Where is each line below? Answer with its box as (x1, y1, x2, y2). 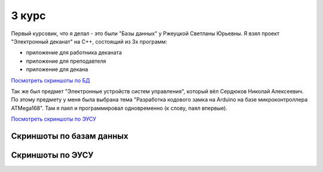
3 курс (11, 9, 46, 22)
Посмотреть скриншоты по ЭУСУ (11, 115, 97, 122)
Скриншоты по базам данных (11, 131, 129, 141)
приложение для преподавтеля (26, 57, 106, 64)
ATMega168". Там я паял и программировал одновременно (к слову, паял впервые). (11, 105, 227, 112)
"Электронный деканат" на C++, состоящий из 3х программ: (11, 38, 167, 45)
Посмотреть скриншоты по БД (11, 76, 90, 84)
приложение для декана (26, 66, 89, 73)
